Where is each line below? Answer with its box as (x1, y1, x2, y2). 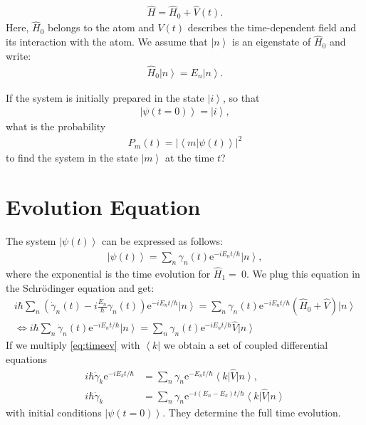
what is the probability (6, 119, 106, 134)
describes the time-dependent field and (187, 20, 357, 35)
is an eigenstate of (232, 34, 311, 49)
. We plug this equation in (246, 266, 360, 280)
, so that (222, 90, 260, 105)
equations (6, 351, 48, 366)
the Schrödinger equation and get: (6, 280, 155, 295)
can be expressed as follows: (102, 234, 223, 248)
